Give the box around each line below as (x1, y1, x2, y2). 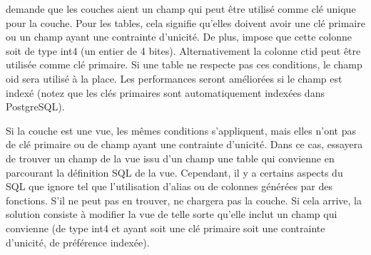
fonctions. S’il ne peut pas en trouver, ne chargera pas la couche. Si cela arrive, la (6, 192, 362, 207)
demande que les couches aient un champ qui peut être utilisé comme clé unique (6, 1, 356, 16)
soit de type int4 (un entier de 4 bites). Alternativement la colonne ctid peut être (6, 43, 361, 58)
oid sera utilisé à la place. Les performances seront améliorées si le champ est (6, 71, 342, 85)
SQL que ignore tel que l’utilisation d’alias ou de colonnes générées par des (6, 179, 333, 194)
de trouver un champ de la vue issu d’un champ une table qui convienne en (6, 150, 335, 165)
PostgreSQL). (6, 99, 65, 114)
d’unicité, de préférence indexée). (6, 234, 150, 249)
